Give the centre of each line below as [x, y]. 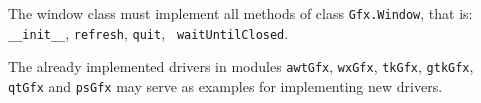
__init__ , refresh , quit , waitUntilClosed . [148, 32]
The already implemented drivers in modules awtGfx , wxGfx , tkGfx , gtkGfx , [241, 66]
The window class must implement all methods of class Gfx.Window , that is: [240, 13]
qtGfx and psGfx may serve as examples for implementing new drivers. [225, 85]
